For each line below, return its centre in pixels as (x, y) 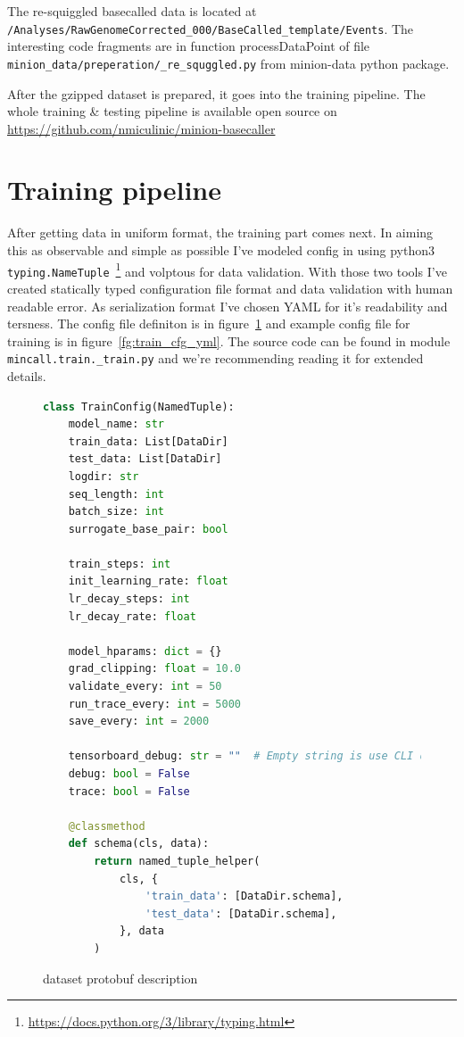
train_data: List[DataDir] (148, 441)
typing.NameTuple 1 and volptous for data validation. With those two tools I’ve (227, 270)
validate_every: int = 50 (145, 687)
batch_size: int (116, 512)
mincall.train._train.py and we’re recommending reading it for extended (215, 358)
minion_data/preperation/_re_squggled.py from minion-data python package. (228, 63)
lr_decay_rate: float (132, 616)
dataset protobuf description (120, 978)
